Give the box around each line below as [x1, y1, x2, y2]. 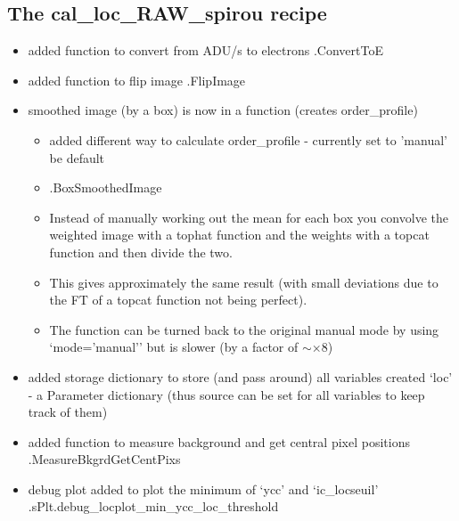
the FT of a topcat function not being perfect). [49, 290, 307, 309]
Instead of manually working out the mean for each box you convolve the [49, 208, 448, 226]
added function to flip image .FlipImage [28, 70, 246, 89]
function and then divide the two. [49, 242, 233, 261]
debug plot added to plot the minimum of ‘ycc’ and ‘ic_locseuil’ [28, 479, 379, 498]
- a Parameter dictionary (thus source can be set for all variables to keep [28, 385, 425, 403]
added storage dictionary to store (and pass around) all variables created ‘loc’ [28, 367, 453, 386]
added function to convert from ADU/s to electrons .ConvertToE [28, 41, 383, 60]
